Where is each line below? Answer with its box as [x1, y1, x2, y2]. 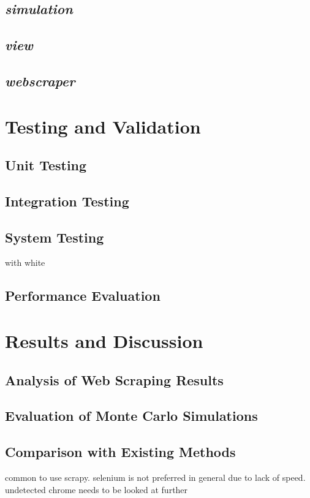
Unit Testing [5, 156, 87, 175]
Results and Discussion [5, 328, 203, 353]
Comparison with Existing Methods [5, 442, 236, 461]
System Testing [5, 227, 104, 246]
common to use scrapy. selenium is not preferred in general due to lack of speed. [5, 471, 306, 483]
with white [5, 256, 45, 269]
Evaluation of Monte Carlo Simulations [5, 406, 258, 425]
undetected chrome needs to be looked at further [5, 483, 188, 496]
